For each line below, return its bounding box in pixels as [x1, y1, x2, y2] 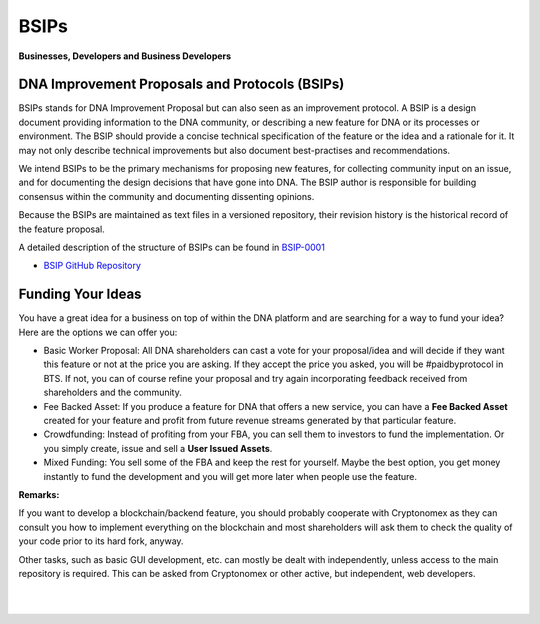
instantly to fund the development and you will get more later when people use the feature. [43, 470, 418, 482]
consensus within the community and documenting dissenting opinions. [18, 190, 315, 202]
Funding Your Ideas [18, 286, 142, 303]
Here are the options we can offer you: [18, 326, 178, 338]
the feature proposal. [18, 223, 105, 235]
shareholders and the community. [43, 386, 182, 399]
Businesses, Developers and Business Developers [18, 50, 232, 62]
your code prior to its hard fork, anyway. [18, 535, 184, 547]
